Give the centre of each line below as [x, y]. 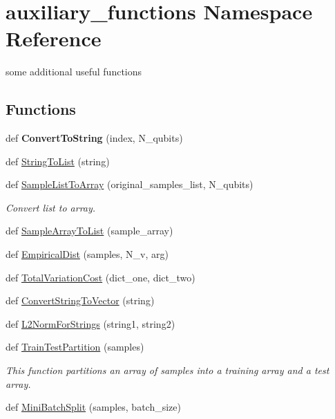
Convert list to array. [51, 207]
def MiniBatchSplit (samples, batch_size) [93, 407]
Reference [54, 38]
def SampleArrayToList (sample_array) [89, 231]
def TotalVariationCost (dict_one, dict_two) [100, 277]
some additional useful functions [74, 72]
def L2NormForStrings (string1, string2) [90, 323]
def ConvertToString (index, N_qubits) [94, 138]
